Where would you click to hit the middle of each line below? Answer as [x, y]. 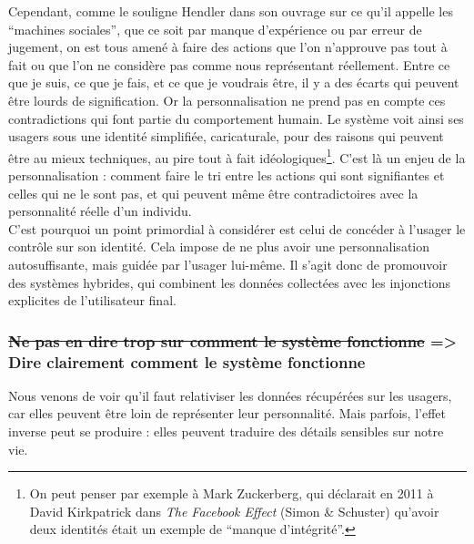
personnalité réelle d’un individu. [100, 211]
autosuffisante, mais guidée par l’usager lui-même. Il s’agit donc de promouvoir [228, 264]
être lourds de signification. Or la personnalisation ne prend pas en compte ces [227, 100]
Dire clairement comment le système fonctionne [187, 361]
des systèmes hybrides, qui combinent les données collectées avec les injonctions [230, 282]
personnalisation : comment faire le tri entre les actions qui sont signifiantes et [227, 175]
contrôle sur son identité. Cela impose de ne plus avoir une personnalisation [219, 246]
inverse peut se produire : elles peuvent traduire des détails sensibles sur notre [226, 431]
